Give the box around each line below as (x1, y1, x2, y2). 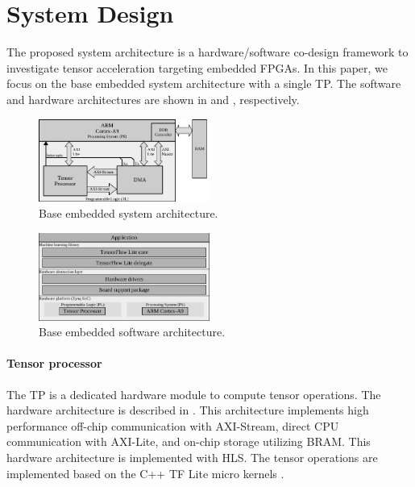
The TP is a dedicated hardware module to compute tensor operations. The (6, 385, 381, 402)
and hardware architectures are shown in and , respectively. (6, 90, 300, 107)
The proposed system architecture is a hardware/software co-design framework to (6, 44, 409, 60)
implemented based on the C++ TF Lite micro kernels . (6, 464, 284, 481)
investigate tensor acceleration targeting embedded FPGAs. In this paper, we (6, 59, 388, 76)
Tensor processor (6, 355, 102, 372)
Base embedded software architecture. (39, 323, 226, 340)
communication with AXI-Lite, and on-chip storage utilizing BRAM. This (6, 433, 371, 450)
